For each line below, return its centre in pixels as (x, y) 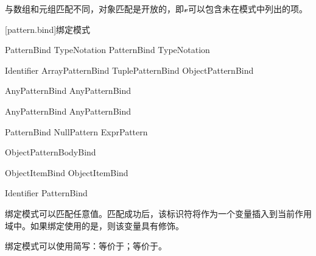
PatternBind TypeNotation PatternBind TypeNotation (107, 50)
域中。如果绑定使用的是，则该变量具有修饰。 (94, 225)
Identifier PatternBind (46, 193)
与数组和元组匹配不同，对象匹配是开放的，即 (94, 9)
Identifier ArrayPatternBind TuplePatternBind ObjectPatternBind (129, 70)
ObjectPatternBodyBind (51, 152)
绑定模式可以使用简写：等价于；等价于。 (86, 246)
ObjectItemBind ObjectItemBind (67, 172)
